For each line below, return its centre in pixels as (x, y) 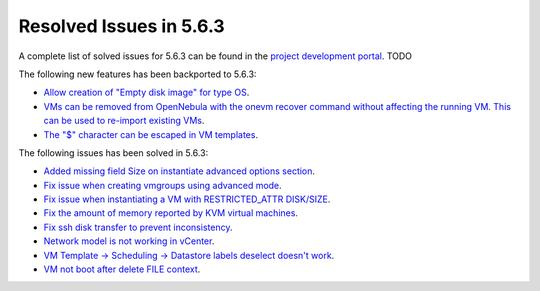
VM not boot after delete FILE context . (122, 269)
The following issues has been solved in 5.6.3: (113, 152)
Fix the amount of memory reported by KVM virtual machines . (171, 213)
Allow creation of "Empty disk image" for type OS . (146, 92)
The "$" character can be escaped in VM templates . (151, 134)
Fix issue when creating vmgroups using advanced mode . (162, 185)
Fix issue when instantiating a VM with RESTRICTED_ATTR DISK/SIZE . (187, 199)
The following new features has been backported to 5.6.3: (137, 74)
